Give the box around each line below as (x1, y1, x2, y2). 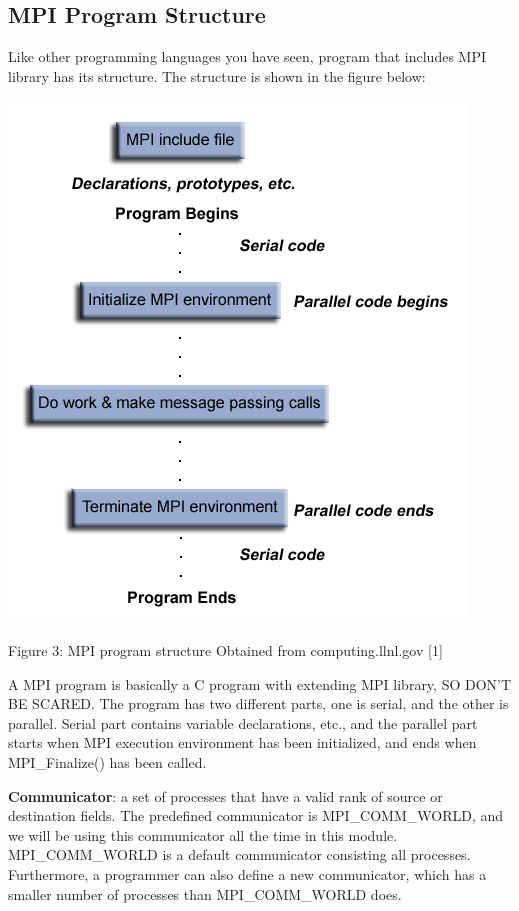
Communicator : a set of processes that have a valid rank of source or (8, 785, 443, 806)
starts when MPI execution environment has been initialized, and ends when (8, 732, 477, 753)
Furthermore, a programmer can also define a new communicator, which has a (8, 863, 487, 884)
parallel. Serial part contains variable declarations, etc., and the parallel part (8, 712, 478, 733)
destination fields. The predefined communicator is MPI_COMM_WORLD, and (8, 805, 504, 826)
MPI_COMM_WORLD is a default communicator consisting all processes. (8, 844, 471, 865)
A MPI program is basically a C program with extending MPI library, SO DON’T (8, 673, 512, 694)
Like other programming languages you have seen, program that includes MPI (8, 46, 486, 67)
